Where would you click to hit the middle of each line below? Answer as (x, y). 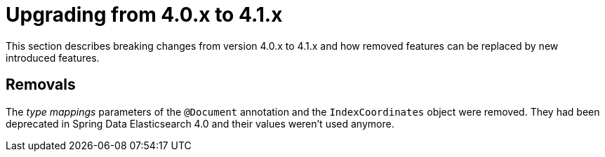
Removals (41, 85)
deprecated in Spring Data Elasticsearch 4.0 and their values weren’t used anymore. (200, 123)
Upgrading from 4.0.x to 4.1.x (144, 15)
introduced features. (53, 57)
